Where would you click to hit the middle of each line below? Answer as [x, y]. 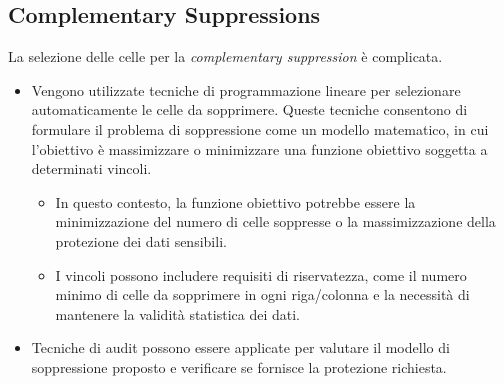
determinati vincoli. [91, 168]
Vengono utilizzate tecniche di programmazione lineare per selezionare [246, 89]
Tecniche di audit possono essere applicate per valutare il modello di [240, 347]
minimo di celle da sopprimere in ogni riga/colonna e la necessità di [262, 294]
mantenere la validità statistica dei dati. [178, 313]
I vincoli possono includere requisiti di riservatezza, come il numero [261, 274]
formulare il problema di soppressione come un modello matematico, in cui [260, 128]
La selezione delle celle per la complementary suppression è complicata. [225, 56]
